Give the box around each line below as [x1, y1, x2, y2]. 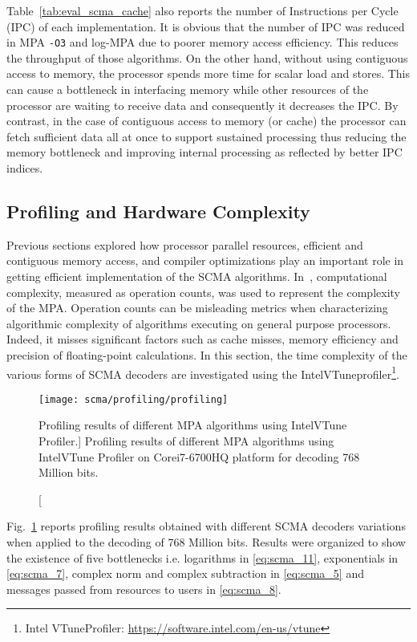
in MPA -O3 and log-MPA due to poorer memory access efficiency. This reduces [6, 34, 399, 51]
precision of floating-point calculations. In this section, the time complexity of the [6, 346, 407, 363]
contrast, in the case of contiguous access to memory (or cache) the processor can [6, 112, 407, 129]
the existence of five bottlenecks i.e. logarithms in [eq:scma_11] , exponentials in [6, 549, 399, 566]
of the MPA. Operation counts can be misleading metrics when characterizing [6, 299, 388, 316]
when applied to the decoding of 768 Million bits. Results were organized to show [6, 534, 406, 551]
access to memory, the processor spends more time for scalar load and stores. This [6, 65, 411, 82]
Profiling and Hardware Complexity [6, 198, 310, 223]
